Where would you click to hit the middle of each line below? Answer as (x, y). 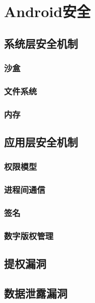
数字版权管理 (29, 235)
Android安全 (47, 11)
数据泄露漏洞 (36, 293)
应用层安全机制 (41, 142)
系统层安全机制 (41, 43)
